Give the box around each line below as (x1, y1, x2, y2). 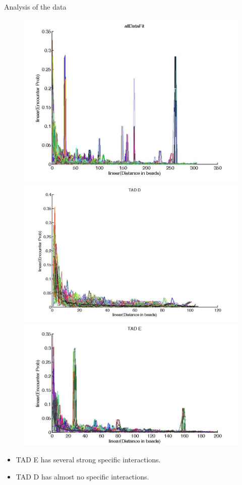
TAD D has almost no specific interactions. (16, 471, 149, 482)
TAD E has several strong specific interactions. (16, 454, 161, 465)
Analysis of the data (4, 2, 67, 12)
